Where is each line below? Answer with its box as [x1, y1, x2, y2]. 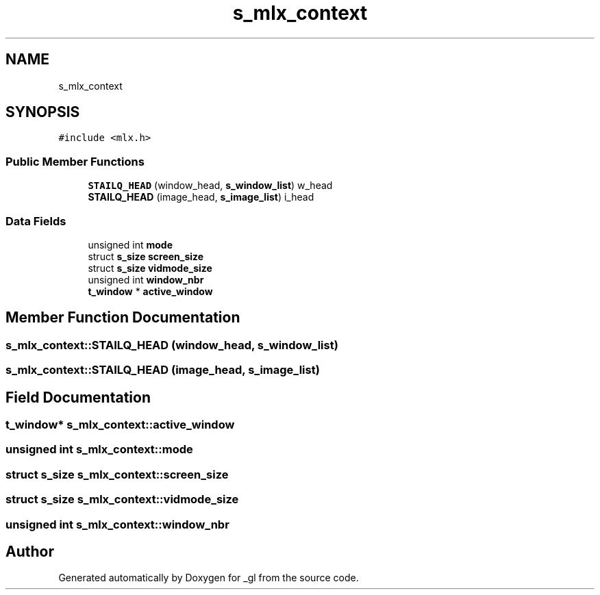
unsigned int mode [88, 238, 173, 251]
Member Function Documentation [5, 309, 240, 327]
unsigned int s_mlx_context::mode [5, 442, 193, 457]
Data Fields [5, 214, 66, 228]
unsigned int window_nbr [88, 273, 204, 286]
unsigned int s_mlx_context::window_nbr [5, 517, 229, 531]
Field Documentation [5, 388, 151, 406]
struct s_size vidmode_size [88, 262, 212, 274]
